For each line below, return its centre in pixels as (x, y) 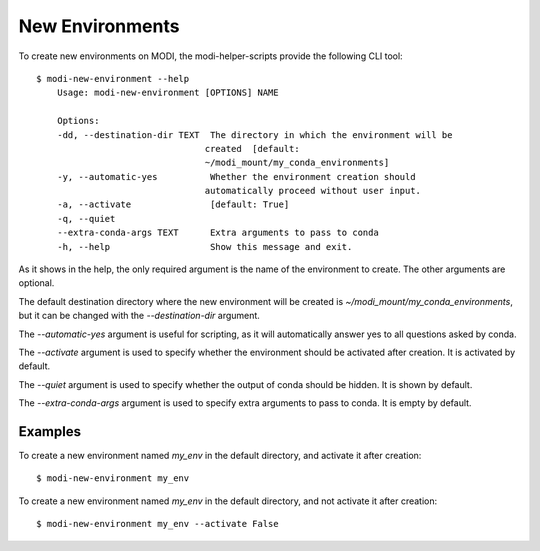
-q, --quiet (86, 218)
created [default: (252, 148)
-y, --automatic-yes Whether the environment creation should (236, 176)
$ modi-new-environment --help (113, 78)
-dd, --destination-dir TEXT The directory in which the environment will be (254, 134)
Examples (50, 431)
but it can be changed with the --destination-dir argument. (139, 316)
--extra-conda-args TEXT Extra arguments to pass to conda (217, 233)
